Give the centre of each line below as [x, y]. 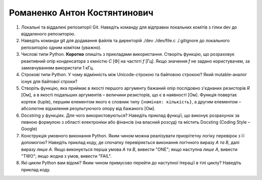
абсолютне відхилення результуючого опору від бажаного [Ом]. [88, 109]
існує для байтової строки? [49, 81]
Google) [29, 129]
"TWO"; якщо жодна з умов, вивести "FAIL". [66, 156]
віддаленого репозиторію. [48, 33]
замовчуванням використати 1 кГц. [57, 67]
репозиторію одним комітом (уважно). [61, 47]
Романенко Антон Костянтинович [81, 13]
